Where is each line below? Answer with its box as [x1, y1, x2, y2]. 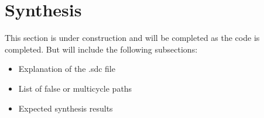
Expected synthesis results [18, 102, 113, 114]
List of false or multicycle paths [18, 82, 132, 94]
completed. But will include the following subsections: [5, 43, 198, 55]
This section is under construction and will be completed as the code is [5, 32, 260, 44]
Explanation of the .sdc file [18, 63, 115, 75]
